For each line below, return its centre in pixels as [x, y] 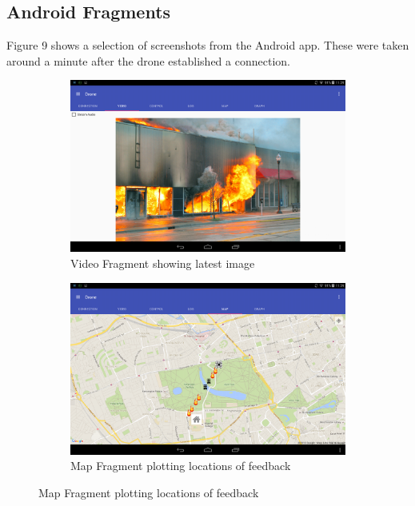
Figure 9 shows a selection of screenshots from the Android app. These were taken [208, 45]
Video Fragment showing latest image [163, 263]
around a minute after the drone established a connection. [148, 60]
